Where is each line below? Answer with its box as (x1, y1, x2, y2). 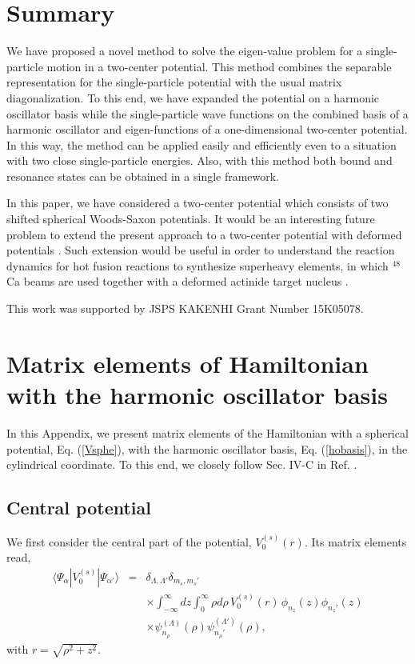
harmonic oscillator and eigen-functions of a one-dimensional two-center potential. (6, 121, 408, 138)
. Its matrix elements (304, 533, 407, 550)
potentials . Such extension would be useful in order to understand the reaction (6, 242, 395, 258)
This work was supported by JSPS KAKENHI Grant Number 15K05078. (6, 300, 364, 317)
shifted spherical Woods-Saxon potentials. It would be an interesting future (6, 210, 375, 227)
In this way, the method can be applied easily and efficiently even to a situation (6, 136, 397, 153)
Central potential (6, 495, 151, 520)
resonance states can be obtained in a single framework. (6, 167, 280, 184)
